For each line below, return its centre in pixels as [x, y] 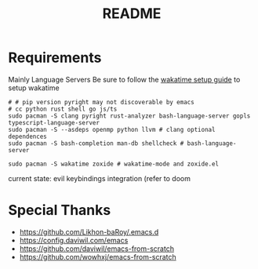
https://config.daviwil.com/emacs [74, 240]
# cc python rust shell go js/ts [63, 109]
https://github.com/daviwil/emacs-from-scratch [97, 249]
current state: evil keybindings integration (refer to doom [99, 178]
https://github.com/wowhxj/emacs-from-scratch [98, 256]
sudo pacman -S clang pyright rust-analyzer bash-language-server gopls [129, 116]
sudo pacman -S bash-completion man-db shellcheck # [96, 143]
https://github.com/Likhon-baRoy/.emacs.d [89, 231]
